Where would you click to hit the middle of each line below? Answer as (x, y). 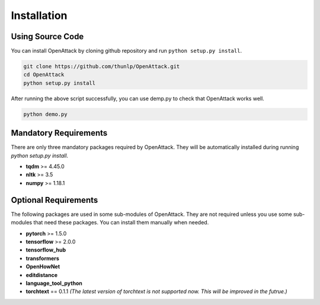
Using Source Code (47, 36)
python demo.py (45, 114)
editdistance (42, 275)
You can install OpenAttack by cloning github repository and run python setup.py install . (127, 51)
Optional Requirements (55, 200)
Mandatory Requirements (59, 133)
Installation (39, 15)
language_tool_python (54, 283)
